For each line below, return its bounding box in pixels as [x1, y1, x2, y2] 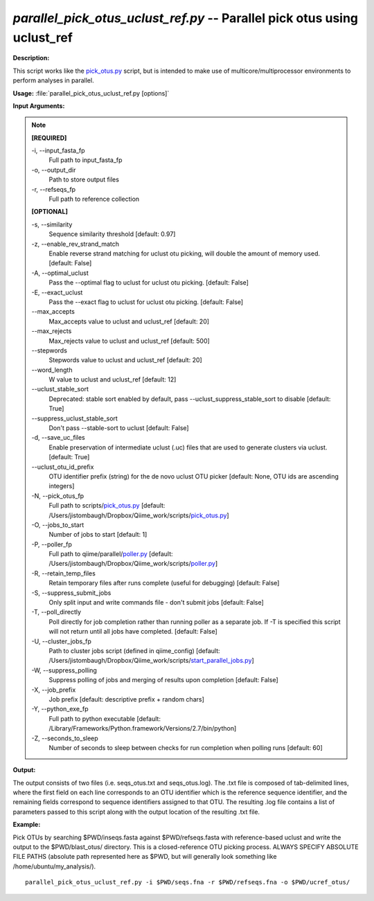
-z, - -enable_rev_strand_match [31, 240, 120, 248]
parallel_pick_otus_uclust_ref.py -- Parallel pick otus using [12, 10, 359, 26]
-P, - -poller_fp [31, 540, 73, 548]
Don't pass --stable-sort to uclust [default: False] [48, 424, 190, 432]
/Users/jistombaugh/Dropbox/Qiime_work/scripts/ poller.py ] [48, 560, 218, 568]
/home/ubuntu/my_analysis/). [12, 862, 96, 871]
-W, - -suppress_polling [31, 666, 97, 675]
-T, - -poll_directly [31, 608, 82, 616]
